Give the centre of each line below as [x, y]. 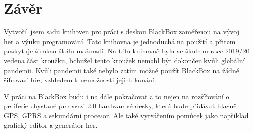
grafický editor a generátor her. [51, 125]
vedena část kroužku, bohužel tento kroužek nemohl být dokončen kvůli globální [125, 60]
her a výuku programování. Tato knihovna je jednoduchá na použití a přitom [120, 41]
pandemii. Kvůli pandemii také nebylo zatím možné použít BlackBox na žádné [122, 70]
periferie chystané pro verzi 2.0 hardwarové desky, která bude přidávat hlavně [120, 106]
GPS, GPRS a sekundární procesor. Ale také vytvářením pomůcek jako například [126, 115]
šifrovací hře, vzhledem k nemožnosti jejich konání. [80, 80]
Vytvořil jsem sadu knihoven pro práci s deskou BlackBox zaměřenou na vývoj [122, 32]
